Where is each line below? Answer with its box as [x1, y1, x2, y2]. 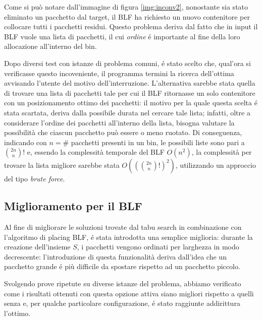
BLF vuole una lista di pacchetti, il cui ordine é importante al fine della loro [4, 31, 240, 41]
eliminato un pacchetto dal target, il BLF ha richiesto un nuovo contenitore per [4, 11, 250, 22]
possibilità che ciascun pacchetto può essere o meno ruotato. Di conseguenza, [4, 127, 242, 138]
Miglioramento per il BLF [4, 198, 142, 214]
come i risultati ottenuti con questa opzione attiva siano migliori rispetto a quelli [4, 288, 254, 298]
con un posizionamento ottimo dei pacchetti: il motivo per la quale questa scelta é [4, 97, 257, 108]
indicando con [4, 137, 47, 147]
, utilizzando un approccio [175, 160, 256, 170]
